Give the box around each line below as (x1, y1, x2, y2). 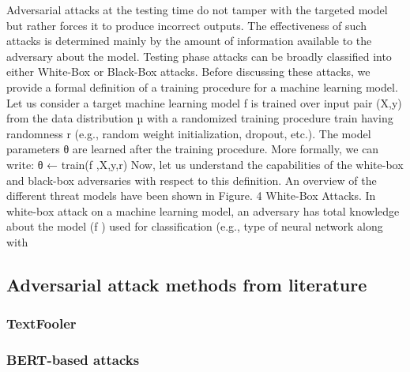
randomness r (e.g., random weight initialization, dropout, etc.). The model (6, 125, 371, 141)
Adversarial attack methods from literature (6, 272, 367, 296)
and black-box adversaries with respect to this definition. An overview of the (6, 171, 377, 188)
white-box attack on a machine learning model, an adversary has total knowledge (6, 202, 400, 219)
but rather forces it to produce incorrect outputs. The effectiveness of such (6, 17, 367, 33)
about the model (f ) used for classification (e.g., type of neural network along (6, 218, 383, 235)
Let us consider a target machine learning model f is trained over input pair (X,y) (6, 94, 402, 111)
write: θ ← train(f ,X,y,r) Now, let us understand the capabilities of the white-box (6, 156, 404, 172)
